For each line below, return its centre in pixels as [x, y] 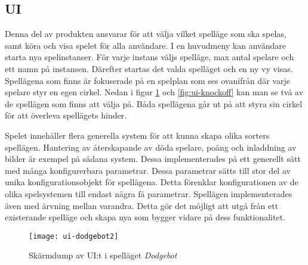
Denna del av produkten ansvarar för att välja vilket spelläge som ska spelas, [146, 34]
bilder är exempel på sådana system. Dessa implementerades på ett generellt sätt [153, 159]
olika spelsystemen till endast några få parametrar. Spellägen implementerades [149, 193]
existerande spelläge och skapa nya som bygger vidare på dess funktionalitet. [145, 217]
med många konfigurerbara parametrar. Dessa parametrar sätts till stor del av [148, 170]
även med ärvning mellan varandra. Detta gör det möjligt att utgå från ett [142, 205]
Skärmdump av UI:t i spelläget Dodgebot [103, 255]
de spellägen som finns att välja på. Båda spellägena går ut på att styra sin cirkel [154, 103]
